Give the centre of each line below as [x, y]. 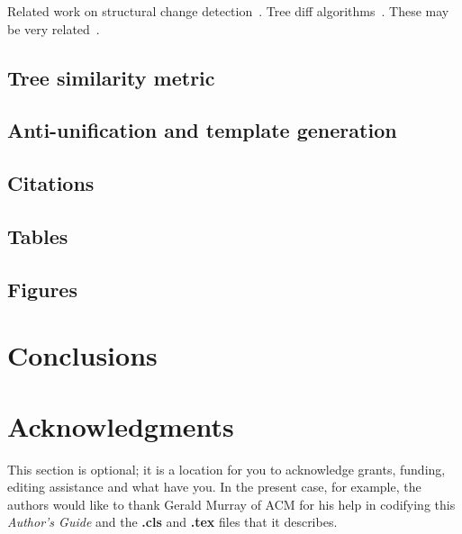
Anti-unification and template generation [202, 130]
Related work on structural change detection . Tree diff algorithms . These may [228, 11]
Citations [51, 183]
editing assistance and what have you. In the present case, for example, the [214, 487]
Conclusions [82, 355]
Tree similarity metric [111, 77]
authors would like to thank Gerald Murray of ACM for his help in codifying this [231, 504]
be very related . [54, 28]
